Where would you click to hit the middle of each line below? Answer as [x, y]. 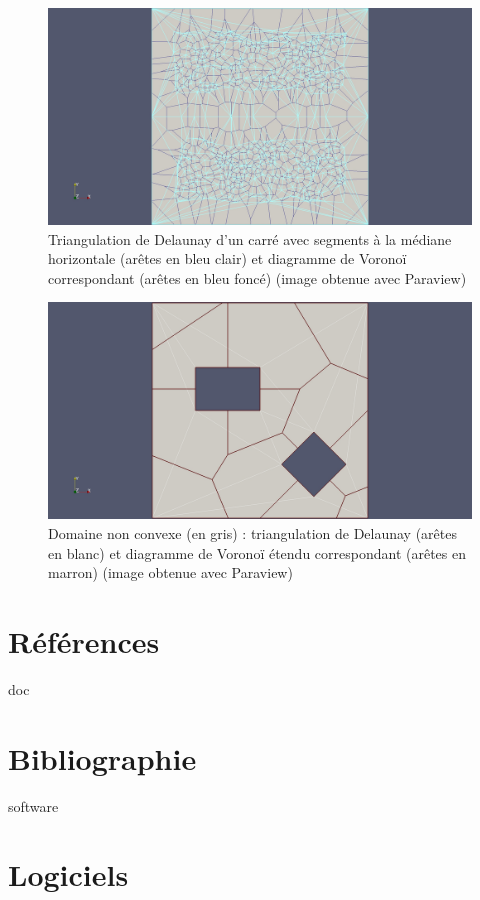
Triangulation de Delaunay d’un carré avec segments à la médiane [250, 238]
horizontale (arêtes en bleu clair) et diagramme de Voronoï [227, 258]
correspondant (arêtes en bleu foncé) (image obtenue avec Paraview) [257, 277]
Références [84, 640]
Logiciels [68, 874]
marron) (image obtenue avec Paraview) [170, 572]
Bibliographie [102, 757]
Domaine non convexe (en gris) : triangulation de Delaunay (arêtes [252, 532]
